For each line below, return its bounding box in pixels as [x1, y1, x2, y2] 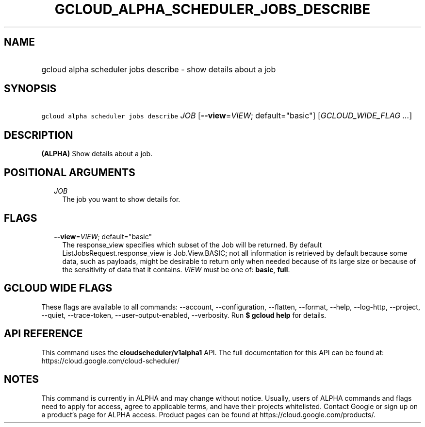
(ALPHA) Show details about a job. [41, 149, 153, 158]
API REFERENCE [4, 328, 83, 340]
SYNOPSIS [4, 82, 57, 95]
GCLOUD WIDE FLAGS [4, 282, 113, 295]
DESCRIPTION [4, 129, 73, 141]
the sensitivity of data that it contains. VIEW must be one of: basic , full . [62, 265, 290, 274]
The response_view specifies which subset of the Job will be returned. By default [62, 240, 322, 249]
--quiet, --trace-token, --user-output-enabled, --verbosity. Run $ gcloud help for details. [41, 311, 327, 319]
